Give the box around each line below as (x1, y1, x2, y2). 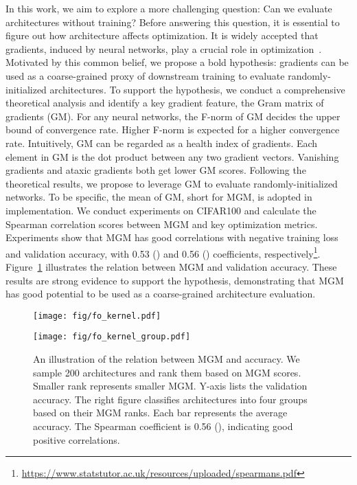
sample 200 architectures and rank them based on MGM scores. (33, 365, 301, 379)
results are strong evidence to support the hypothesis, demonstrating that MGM (5, 273, 344, 287)
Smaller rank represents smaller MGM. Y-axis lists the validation (33, 379, 308, 393)
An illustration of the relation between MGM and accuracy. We (33, 352, 300, 366)
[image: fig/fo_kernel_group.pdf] (33, 332, 191, 342)
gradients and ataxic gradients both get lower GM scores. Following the (5, 163, 306, 177)
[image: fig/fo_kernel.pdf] (33, 311, 161, 321)
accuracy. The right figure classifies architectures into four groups (33, 392, 308, 406)
